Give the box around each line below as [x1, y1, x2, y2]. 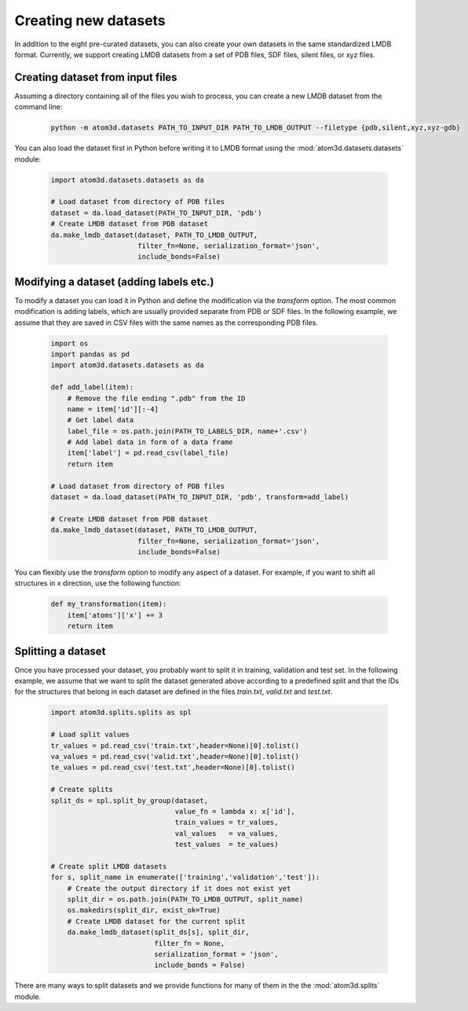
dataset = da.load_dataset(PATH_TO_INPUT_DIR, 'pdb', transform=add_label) [50, 493, 349, 502]
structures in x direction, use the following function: [14, 578, 181, 588]
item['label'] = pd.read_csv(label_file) [67, 448, 229, 458]
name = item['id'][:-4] [67, 404, 159, 414]
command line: [14, 102, 63, 111]
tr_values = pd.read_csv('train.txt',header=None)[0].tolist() [50, 741, 300, 750]
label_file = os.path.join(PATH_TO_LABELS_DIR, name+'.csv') [67, 426, 308, 436]
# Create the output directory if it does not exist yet [67, 884, 291, 892]
